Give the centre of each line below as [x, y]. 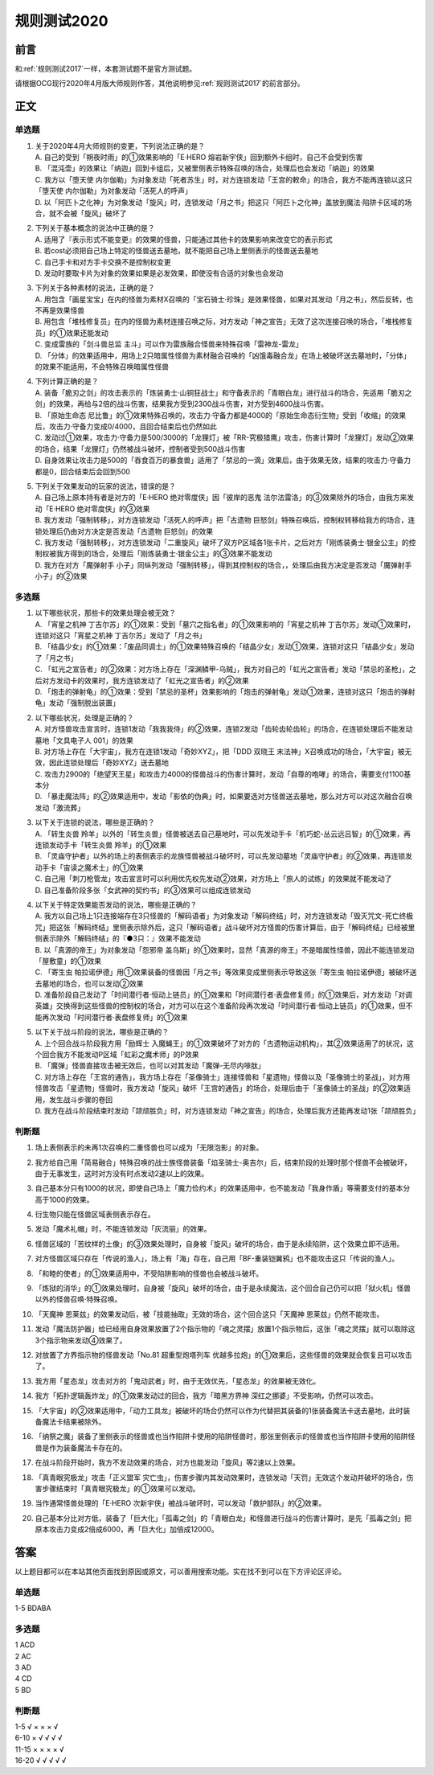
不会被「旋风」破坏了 [91, 213]
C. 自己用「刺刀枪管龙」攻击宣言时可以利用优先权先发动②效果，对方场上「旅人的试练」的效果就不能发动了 [213, 879]
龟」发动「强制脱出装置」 [77, 703]
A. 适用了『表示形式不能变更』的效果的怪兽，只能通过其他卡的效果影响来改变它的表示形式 [184, 239]
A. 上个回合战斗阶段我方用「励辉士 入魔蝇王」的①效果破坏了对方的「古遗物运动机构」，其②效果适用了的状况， [221, 1043]
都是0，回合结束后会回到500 [82, 471]
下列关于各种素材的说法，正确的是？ [95, 288]
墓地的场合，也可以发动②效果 [92, 983]
